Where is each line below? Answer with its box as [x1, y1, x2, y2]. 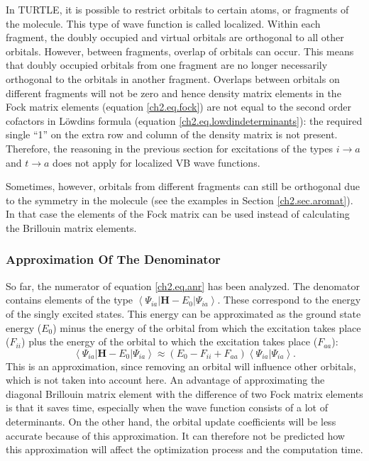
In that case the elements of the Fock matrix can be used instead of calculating [6, 206, 350, 221]
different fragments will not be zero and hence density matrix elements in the [6, 85, 341, 100]
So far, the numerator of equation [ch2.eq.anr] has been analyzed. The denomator [6, 278, 360, 293]
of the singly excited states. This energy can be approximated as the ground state [6, 306, 361, 321]
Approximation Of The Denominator [6, 250, 221, 268]
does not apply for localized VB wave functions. [53, 155, 260, 170]
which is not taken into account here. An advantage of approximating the [6, 372, 325, 387]
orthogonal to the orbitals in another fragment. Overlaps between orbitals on [6, 71, 340, 86]
